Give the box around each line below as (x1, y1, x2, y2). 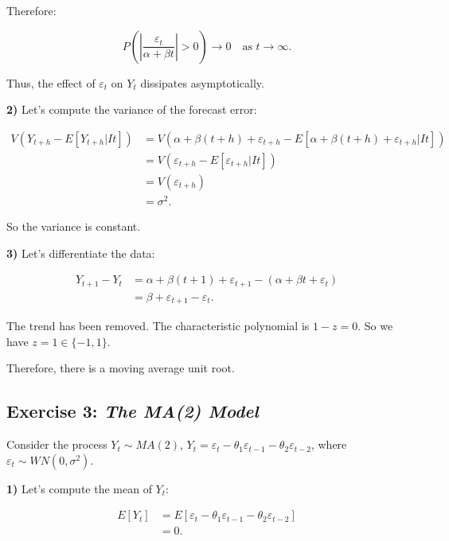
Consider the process (6, 436, 107, 453)
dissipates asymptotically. (140, 74, 264, 91)
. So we (357, 317, 393, 334)
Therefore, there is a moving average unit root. (6, 360, 235, 376)
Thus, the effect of (6, 74, 96, 91)
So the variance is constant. (6, 217, 141, 234)
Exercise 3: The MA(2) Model (6, 399, 259, 423)
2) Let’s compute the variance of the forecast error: (6, 101, 257, 118)
